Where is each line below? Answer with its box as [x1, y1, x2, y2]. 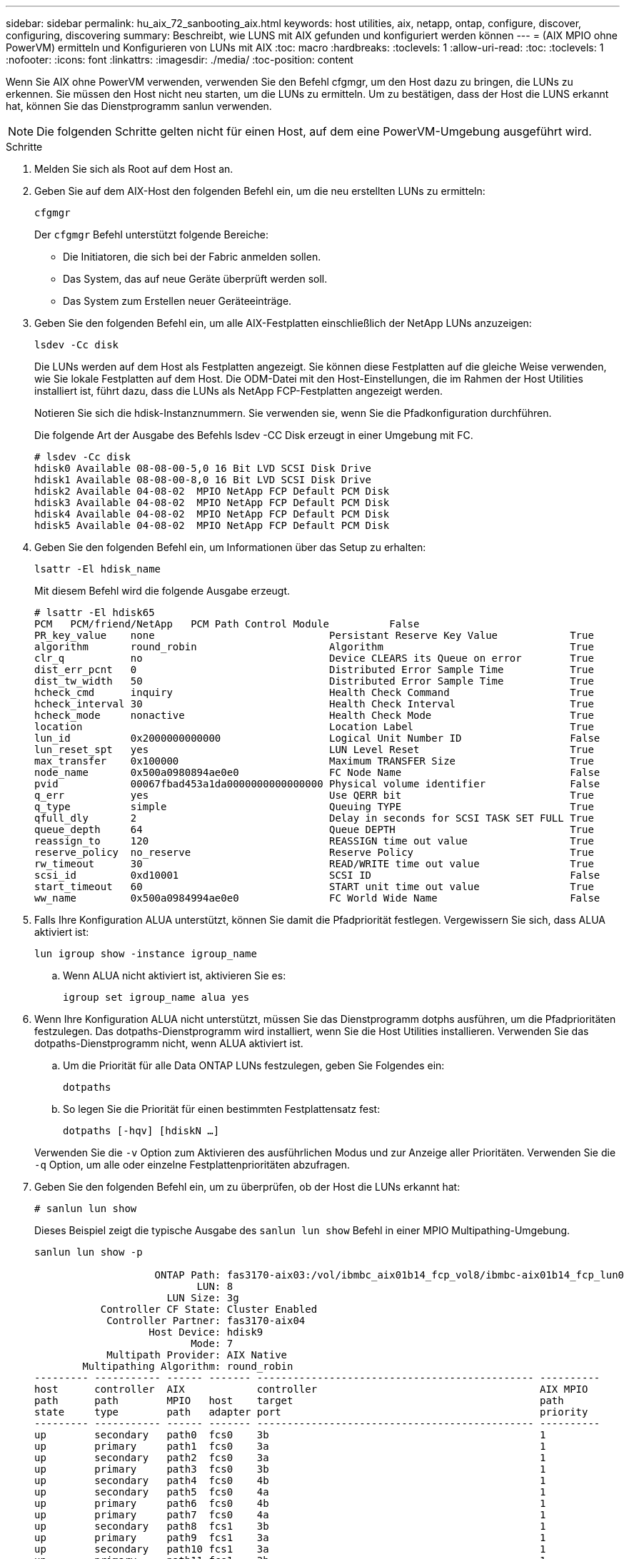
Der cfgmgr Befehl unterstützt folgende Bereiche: [34, 228, 268, 241]
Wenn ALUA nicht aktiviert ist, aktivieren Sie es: [63, 969, 286, 982]
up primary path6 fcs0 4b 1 [34, 1498, 546, 1509]
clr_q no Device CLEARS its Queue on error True [34, 652, 594, 664]
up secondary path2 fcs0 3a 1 [34, 1452, 546, 1463]
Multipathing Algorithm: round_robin [82, 1361, 293, 1372]
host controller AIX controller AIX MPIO [34, 1383, 588, 1395]
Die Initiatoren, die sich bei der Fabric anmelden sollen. [63, 251, 321, 263]
